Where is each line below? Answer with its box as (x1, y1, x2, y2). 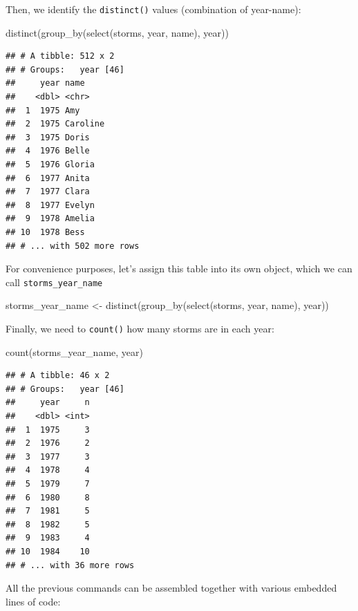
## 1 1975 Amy (6, 105, 80, 115)
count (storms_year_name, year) (6, 344, 143, 359)
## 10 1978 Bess (6, 227, 85, 237)
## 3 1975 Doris (6, 132, 90, 142)
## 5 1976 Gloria (6, 160, 95, 169)
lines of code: (6, 594, 61, 608)
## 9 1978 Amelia (6, 214, 95, 224)
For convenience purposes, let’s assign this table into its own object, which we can (6, 261, 352, 276)
